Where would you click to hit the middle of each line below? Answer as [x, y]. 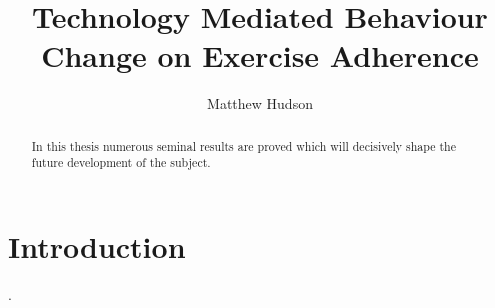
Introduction [97, 246]
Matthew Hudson [260, 103]
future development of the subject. [121, 162]
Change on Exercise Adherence [260, 55]
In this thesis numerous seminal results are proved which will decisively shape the [243, 145]
